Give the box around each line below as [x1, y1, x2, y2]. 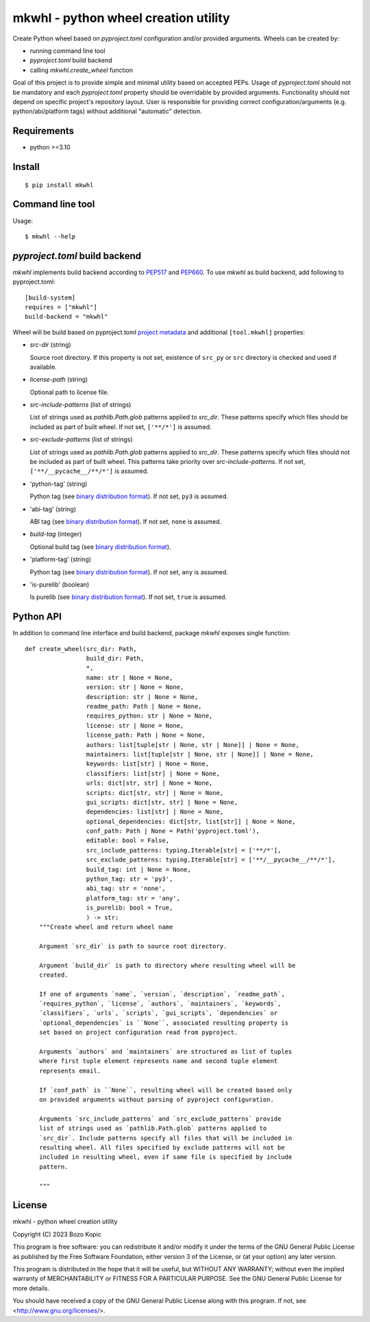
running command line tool [29, 47, 106, 55]
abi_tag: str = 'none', [86, 885, 166, 892]
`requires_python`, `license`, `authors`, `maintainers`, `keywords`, [38, 1000, 282, 1007]
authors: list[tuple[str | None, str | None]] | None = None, [86, 741, 299, 748]
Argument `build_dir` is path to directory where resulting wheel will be [38, 962, 296, 969]
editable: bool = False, [86, 837, 170, 844]
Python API [12, 611, 62, 623]
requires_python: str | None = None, [86, 712, 213, 720]
